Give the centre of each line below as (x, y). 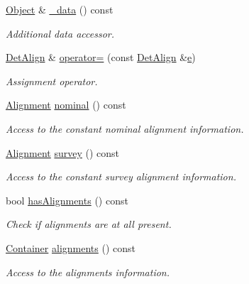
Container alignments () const (71, 247)
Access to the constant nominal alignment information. (125, 128)
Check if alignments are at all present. (89, 224)
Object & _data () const (60, 9)
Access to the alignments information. (88, 272)
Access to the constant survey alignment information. (121, 176)
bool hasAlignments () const (67, 200)
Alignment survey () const (63, 152)
